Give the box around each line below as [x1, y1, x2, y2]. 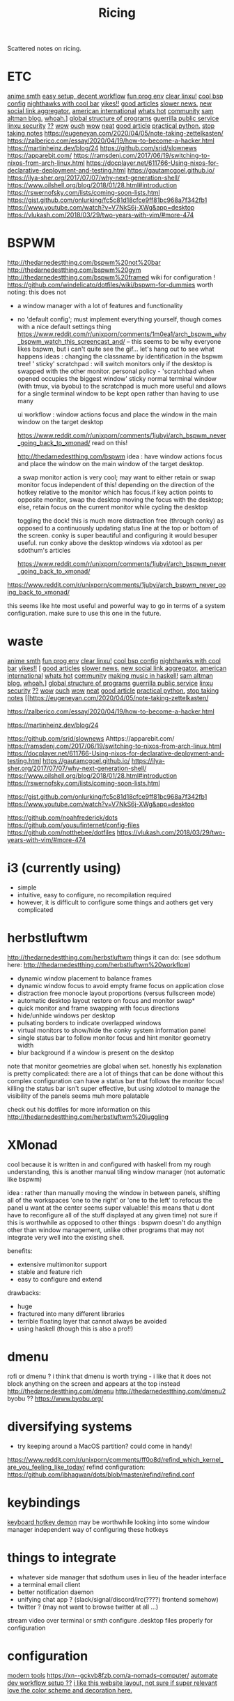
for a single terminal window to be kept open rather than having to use [17, 389, 219, 398]
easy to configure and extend [17, 1275, 102, 1283]
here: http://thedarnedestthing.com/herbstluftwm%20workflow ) [7, 960, 192, 969]
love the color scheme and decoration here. [7, 1686, 132, 1694]
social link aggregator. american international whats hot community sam [7, 107, 214, 115]
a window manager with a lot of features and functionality [17, 302, 183, 310]
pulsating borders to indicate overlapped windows [17, 1018, 162, 1027]
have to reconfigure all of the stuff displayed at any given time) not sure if [7, 1210, 218, 1219]
